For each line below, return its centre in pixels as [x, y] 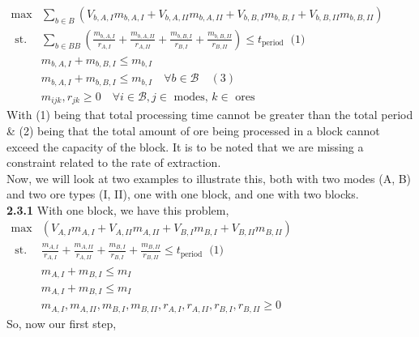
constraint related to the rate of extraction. [114, 162]
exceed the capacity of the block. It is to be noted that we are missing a [185, 146]
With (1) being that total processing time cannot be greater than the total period [210, 115]
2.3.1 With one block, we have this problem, [118, 209]
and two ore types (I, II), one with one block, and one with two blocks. [183, 194]
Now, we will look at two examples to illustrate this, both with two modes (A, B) [209, 178]
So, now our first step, [62, 323]
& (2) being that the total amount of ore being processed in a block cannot [193, 130]
